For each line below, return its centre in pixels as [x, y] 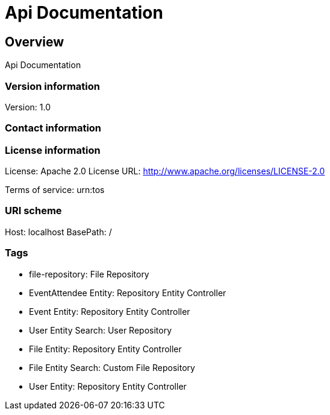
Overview [35, 42]
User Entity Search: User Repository [101, 330]
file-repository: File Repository [89, 274]
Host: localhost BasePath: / [58, 232]
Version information [52, 86]
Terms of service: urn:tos [55, 190]
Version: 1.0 [28, 107]
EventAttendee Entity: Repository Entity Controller [128, 293]
